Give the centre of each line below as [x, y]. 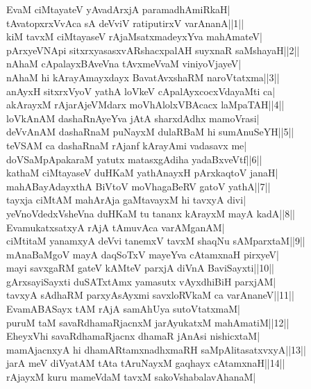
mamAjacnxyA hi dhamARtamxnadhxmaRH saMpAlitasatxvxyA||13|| [156, 349]
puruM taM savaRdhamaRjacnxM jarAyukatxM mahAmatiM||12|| [148, 322]
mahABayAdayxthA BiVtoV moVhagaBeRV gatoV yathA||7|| [138, 186]
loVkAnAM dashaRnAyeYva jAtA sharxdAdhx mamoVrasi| [133, 118]
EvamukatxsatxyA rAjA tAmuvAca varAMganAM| [116, 227]
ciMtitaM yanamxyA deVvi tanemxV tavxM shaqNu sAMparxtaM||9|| [156, 241]
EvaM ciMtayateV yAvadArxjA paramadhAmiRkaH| [118, 9]
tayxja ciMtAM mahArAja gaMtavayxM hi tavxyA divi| [126, 200]
